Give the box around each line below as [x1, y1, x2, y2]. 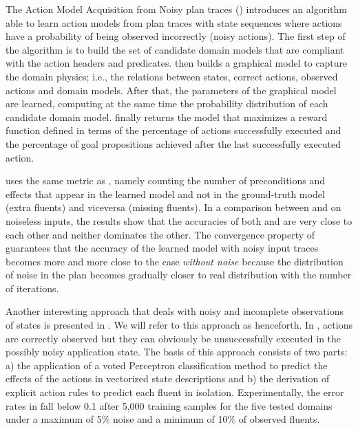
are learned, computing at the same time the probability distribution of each [6, 96, 328, 111]
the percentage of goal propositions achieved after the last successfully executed [6, 136, 341, 151]
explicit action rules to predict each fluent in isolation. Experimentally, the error [6, 385, 344, 399]
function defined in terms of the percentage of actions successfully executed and [6, 123, 341, 137]
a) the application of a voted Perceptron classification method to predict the [6, 357, 328, 372]
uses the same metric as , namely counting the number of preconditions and [6, 173, 326, 188]
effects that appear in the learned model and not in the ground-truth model [6, 186, 325, 201]
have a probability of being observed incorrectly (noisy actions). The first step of [6, 29, 346, 43]
